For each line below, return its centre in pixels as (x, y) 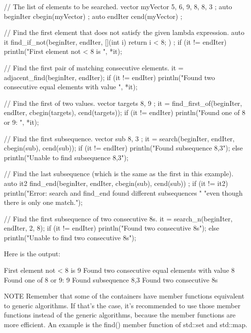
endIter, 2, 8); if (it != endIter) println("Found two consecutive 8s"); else (112, 228)
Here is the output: (32, 254)
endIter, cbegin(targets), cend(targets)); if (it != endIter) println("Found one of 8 (125, 112)
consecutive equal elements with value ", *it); (71, 87)
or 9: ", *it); (22, 122)
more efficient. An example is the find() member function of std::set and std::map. (126, 325)
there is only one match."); (43, 202)
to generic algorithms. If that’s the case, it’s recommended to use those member (122, 305)
